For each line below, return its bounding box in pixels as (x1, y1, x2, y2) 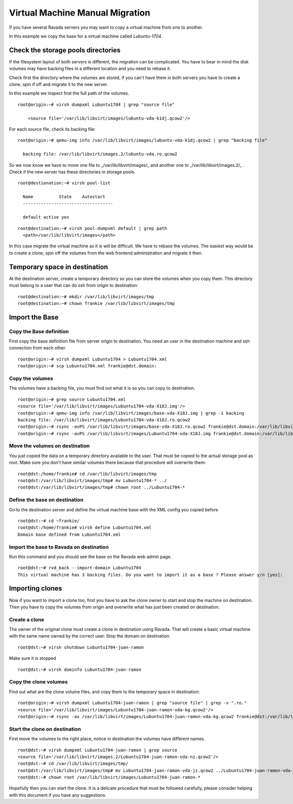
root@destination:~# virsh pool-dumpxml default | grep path (18, 225, 167, 231)
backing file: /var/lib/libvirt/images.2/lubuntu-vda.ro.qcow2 (22, 151, 178, 157)
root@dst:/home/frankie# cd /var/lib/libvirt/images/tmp (18, 471, 157, 477)
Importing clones (9, 584, 63, 593)
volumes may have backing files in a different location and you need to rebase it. (9, 66, 171, 72)
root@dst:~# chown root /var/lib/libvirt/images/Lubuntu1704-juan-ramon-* (18, 775, 201, 780)
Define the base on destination (9, 497, 84, 503)
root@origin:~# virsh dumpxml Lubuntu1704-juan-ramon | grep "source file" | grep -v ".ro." (18, 700, 247, 706)
